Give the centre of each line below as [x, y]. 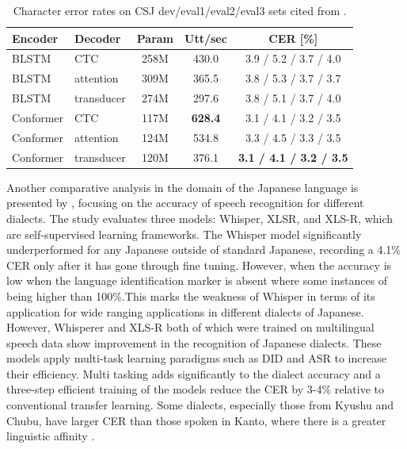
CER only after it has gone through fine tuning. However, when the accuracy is [199, 265]
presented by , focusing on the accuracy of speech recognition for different [185, 203]
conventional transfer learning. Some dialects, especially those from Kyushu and [200, 405]
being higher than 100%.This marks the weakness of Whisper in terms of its [191, 295]
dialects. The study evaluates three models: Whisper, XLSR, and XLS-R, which [200, 218]
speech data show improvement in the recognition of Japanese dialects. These [194, 342]
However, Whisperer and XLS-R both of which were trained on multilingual [190, 327]
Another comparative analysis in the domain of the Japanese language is [183, 187]
